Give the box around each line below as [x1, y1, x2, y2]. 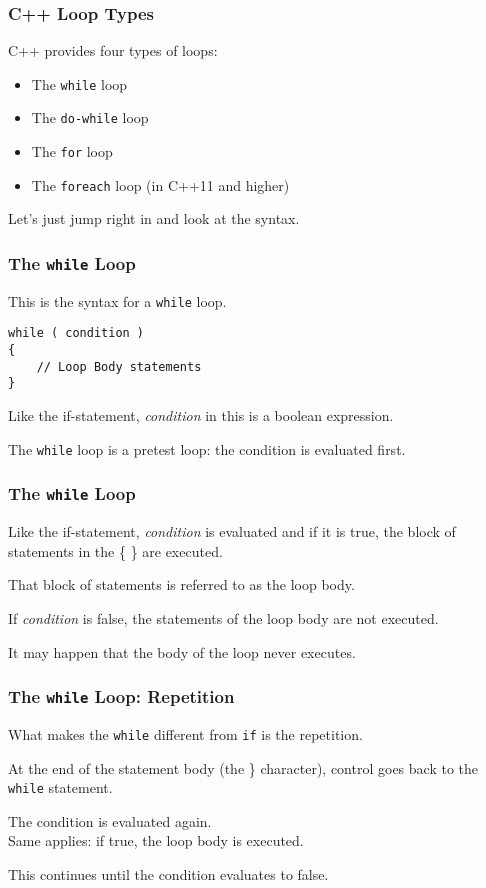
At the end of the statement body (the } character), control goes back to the [8, 757, 479, 778]
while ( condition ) [8, 326, 145, 341]
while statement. [8, 777, 113, 798]
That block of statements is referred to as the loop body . [8, 574, 355, 595]
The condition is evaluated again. [8, 810, 212, 831]
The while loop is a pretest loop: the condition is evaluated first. [8, 438, 406, 459]
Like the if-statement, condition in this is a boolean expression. [8, 405, 394, 426]
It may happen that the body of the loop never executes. [8, 641, 356, 662]
